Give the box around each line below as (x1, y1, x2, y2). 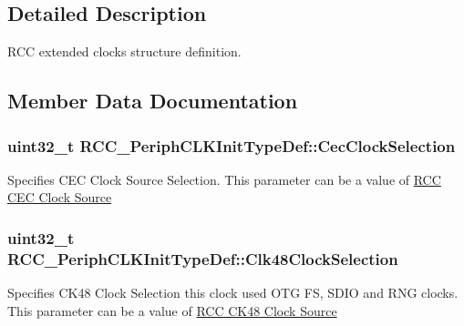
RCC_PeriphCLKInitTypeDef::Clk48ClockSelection (7, 247, 398, 270)
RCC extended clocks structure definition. (7, 42, 242, 61)
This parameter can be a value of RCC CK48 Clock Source (7, 301, 337, 320)
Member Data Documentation (7, 87, 298, 115)
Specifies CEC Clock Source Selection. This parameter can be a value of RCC (7, 169, 441, 188)
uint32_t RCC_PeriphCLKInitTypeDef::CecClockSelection (7, 134, 456, 157)
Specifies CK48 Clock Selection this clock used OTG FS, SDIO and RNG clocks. (7, 283, 459, 302)
